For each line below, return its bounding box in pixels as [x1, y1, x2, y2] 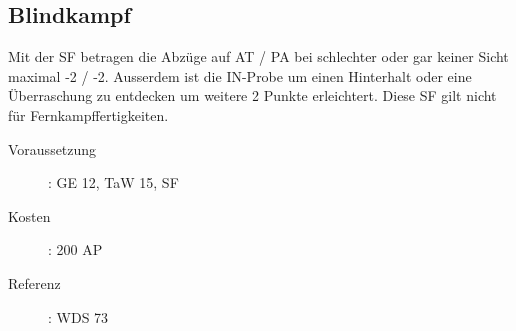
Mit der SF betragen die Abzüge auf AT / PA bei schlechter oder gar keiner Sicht [8, 46, 509, 67]
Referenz [8, 272, 61, 293]
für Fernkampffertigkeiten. [8, 104, 169, 125]
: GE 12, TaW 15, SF [48, 172, 179, 193]
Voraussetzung [8, 138, 97, 159]
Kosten [8, 205, 51, 226]
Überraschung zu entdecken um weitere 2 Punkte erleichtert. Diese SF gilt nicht [8, 85, 497, 106]
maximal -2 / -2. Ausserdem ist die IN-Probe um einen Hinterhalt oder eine [8, 65, 472, 86]
